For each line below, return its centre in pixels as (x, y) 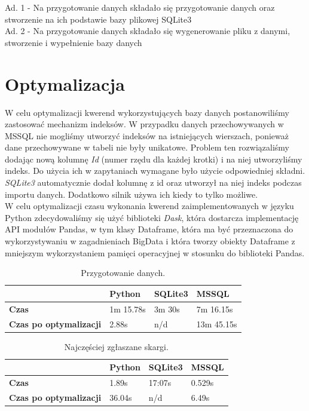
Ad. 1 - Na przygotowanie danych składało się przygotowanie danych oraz (140, 7)
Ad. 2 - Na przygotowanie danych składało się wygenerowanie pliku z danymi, (148, 31)
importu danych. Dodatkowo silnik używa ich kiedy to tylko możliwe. (131, 194)
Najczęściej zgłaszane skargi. (116, 346)
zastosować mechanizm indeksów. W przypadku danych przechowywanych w (144, 124)
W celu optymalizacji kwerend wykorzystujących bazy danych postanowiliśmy (147, 112)
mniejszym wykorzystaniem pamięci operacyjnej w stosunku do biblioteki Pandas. (155, 252)
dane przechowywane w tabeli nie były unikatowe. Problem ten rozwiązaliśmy (147, 147)
